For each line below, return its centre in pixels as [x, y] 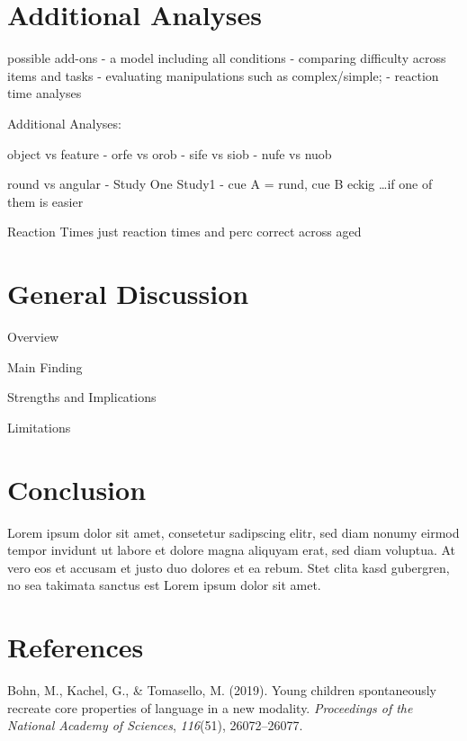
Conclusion [77, 489]
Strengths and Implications [82, 397]
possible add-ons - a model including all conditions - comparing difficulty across [227, 58]
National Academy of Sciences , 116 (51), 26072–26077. [155, 725]
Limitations [39, 427]
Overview [33, 336]
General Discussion [128, 294]
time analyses [45, 93]
